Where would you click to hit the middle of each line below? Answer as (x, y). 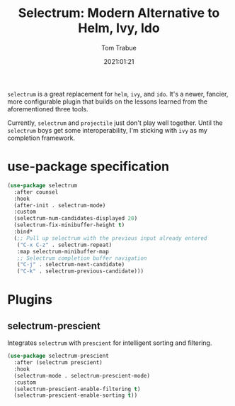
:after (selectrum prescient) (58, 363)
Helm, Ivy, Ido (119, 28)
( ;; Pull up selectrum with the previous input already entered (110, 238)
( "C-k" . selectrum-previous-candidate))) (80, 271)
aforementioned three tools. (48, 109)
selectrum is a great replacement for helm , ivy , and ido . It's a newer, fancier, (118, 94)
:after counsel (36, 192)
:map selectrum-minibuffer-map (63, 251)
